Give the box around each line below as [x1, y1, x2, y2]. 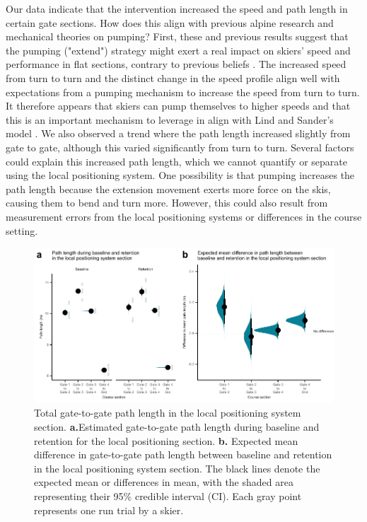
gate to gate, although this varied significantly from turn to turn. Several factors [6, 139, 354, 154]
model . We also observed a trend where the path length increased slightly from [6, 126, 351, 141]
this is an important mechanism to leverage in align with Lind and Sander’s [6, 112, 334, 127]
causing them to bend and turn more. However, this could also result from [6, 195, 328, 210]
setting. [6, 223, 38, 238]
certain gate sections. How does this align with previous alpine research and [6, 15, 334, 30]
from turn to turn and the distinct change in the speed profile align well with [6, 70, 340, 85]
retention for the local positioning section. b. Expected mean [34, 433, 298, 448]
